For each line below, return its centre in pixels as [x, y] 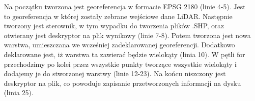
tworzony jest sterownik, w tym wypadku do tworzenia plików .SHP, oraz [114, 26]
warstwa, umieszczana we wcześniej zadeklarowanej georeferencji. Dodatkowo [120, 45]
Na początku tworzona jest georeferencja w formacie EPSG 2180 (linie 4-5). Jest [125, 6]
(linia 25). [19, 92]
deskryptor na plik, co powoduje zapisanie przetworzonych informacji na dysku [123, 83]
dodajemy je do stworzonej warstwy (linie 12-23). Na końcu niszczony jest [115, 73]
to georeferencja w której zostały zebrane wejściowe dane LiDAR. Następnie [118, 16]
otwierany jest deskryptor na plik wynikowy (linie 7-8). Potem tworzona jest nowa [127, 35]
